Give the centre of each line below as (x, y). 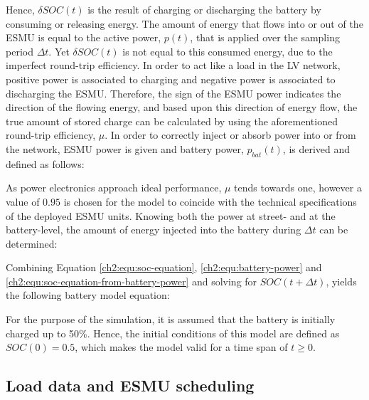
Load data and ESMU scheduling (130, 385)
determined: (32, 243)
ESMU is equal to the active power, (84, 37)
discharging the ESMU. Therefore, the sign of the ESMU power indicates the (173, 93)
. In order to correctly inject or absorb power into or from (230, 135)
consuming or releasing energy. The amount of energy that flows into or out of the (184, 23)
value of (23, 201)
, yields (341, 281)
